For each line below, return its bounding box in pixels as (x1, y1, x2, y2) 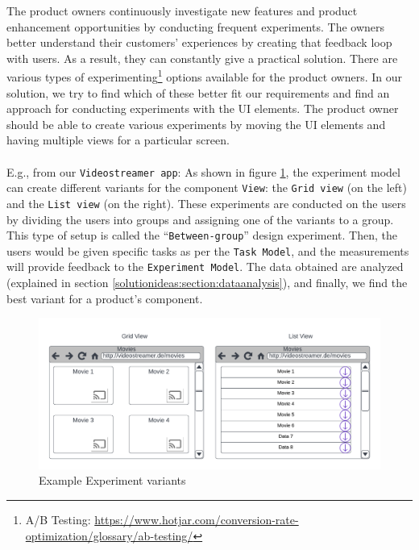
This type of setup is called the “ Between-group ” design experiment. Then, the (6, 227, 398, 244)
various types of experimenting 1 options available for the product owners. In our (6, 66, 402, 85)
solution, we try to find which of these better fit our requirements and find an (6, 84, 390, 101)
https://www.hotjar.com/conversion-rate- (94, 511, 299, 528)
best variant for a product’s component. (6, 290, 203, 306)
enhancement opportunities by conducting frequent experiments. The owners (6, 18, 385, 35)
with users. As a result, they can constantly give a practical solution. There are (6, 49, 398, 66)
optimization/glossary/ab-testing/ (25, 527, 193, 544)
